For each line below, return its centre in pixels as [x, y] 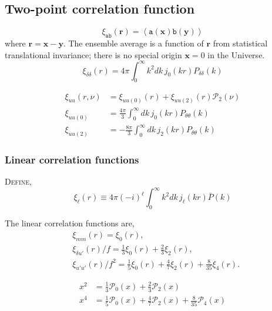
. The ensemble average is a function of [133, 43]
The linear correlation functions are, [70, 223]
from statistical [240, 43]
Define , [18, 181]
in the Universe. [236, 54]
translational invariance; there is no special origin [93, 54]
